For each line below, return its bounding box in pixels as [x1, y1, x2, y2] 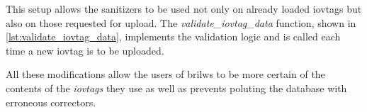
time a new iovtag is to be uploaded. [6, 43, 164, 57]
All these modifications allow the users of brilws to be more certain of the [6, 67, 325, 82]
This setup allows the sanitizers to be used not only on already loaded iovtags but [6, 1, 362, 16]
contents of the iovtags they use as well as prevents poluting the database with [6, 80, 347, 95]
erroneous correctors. [6, 94, 96, 109]
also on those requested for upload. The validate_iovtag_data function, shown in [6, 15, 356, 30]
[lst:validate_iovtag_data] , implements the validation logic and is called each [6, 29, 341, 44]
